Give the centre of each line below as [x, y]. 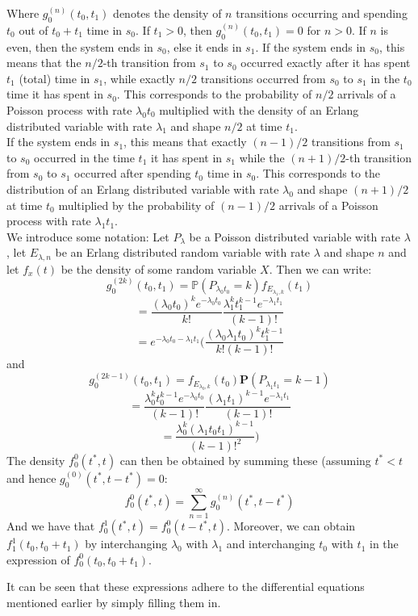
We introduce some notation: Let [88, 236]
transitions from [351, 142]
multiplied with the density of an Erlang [259, 109]
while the [262, 157]
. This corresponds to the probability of [214, 94]
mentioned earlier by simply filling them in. [114, 602]
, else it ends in [204, 46]
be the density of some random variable [159, 268]
